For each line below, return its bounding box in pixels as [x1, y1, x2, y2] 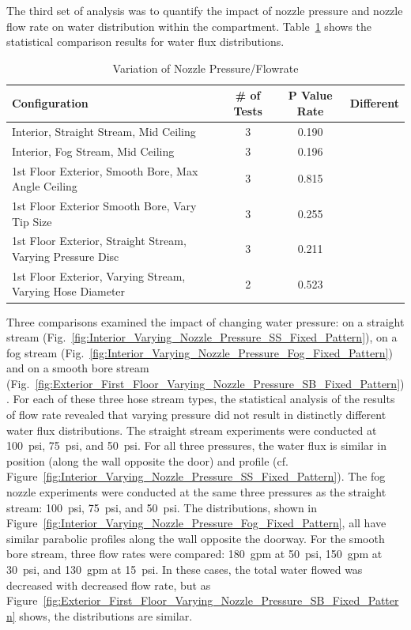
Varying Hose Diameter [12, 283, 126, 300]
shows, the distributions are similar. [19, 607, 193, 624]
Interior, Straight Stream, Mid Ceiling [12, 123, 196, 139]
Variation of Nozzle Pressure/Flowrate [112, 59, 299, 76]
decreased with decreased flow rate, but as [6, 576, 211, 593]
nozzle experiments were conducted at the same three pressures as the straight [6, 484, 386, 500]
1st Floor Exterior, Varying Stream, [12, 267, 186, 284]
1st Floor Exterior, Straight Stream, [12, 232, 187, 249]
